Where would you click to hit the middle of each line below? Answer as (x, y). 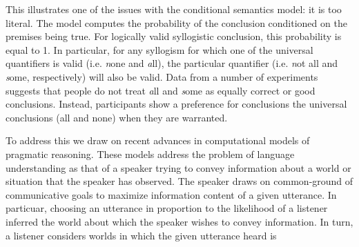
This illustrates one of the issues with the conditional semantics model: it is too (174, 9)
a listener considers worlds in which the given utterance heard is (141, 235)
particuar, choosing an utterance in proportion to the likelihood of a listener (167, 208)
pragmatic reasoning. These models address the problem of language (150, 154)
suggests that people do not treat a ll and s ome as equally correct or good (161, 90)
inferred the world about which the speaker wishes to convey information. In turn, (179, 221)
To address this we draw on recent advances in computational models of (158, 140)
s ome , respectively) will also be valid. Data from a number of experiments (162, 76)
